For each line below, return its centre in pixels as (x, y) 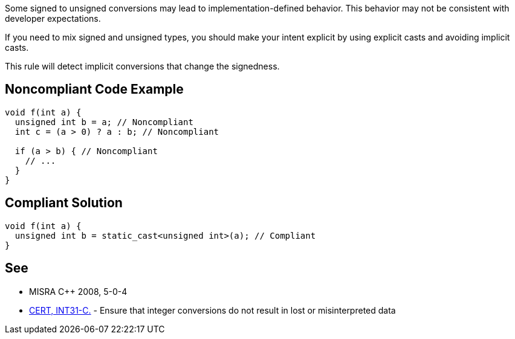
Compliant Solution (64, 203)
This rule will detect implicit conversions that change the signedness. (142, 66)
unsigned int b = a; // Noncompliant (104, 122)
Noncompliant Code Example (94, 89)
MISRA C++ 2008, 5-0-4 (78, 291)
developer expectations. (53, 18)
